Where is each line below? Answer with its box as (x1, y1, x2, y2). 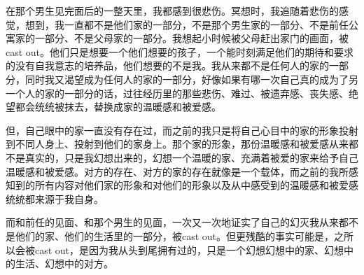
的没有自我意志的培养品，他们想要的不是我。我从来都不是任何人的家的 (6, 58, 329, 73)
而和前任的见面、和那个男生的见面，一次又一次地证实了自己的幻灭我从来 (6, 215, 339, 230)
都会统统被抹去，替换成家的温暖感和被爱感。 (15, 99, 221, 114)
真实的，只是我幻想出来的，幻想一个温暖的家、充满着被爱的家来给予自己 (24, 150, 358, 164)
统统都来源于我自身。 (6, 191, 104, 206)
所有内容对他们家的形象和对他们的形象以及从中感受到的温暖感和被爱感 (34, 178, 358, 192)
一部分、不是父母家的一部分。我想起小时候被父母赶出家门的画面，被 (34, 31, 349, 45)
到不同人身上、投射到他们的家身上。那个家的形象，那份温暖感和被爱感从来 (6, 136, 349, 151)
